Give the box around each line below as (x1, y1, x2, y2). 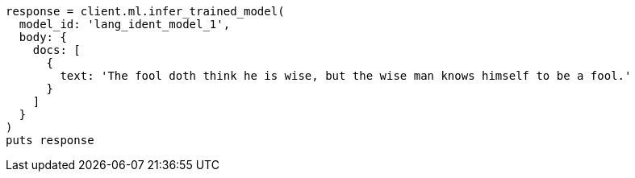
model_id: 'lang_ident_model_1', (19, 18, 231, 31)
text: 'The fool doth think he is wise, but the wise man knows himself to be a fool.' (60, 69, 632, 82)
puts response (6, 134, 94, 147)
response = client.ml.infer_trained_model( (6, 5, 285, 18)
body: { (19, 31, 67, 43)
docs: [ (32, 43, 81, 56)
